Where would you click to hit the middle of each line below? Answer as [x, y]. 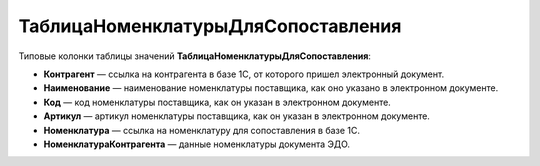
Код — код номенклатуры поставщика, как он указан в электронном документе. [217, 102]
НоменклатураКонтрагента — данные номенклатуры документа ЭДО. [196, 144]
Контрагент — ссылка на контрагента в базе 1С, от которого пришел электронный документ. [244, 74]
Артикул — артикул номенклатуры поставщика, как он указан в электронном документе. [236, 116]
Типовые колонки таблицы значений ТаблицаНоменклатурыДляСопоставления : [195, 56]
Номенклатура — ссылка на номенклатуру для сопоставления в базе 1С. [201, 130]
